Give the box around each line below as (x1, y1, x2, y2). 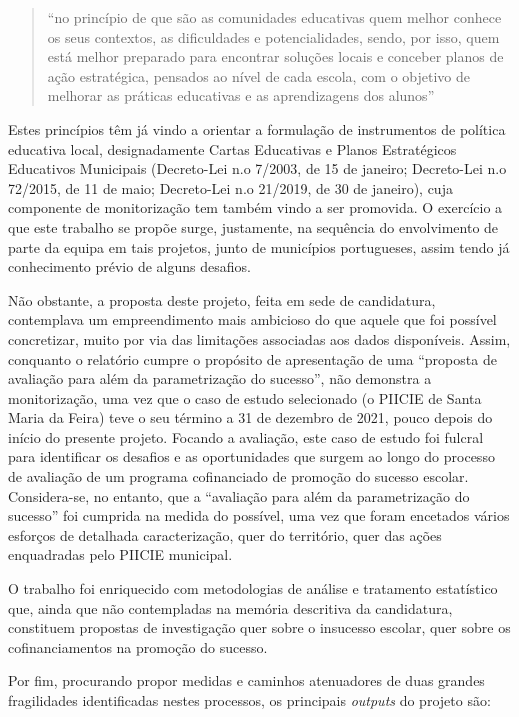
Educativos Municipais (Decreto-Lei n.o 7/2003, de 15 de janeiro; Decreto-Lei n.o (8, 158, 507, 179)
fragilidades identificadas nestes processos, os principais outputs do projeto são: (8, 690, 491, 710)
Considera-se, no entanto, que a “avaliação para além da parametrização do (8, 485, 470, 506)
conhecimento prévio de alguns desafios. (8, 256, 251, 277)
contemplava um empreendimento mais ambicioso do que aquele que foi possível (8, 309, 497, 330)
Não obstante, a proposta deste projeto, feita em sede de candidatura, (8, 289, 436, 310)
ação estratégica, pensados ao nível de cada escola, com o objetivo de (47, 65, 471, 86)
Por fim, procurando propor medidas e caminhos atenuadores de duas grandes (8, 670, 485, 691)
